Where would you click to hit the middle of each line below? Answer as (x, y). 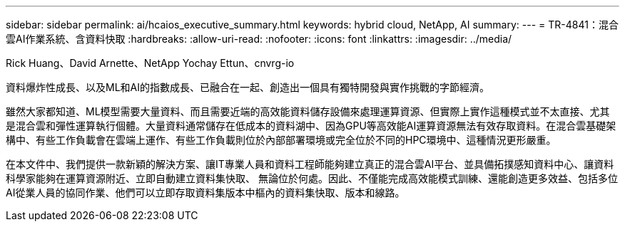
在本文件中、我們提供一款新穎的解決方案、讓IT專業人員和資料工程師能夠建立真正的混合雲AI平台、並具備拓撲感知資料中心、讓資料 (310, 164)
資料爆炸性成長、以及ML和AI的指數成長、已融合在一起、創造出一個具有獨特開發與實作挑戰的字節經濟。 (248, 87)
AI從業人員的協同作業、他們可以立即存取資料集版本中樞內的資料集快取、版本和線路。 (205, 192)
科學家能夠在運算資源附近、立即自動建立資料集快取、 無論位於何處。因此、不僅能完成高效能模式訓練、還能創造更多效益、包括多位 (312, 178)
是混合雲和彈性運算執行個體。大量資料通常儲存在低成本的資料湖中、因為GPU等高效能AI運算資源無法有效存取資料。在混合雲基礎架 (311, 126)
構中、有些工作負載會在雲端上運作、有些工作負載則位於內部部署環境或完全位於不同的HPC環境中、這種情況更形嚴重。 (281, 140)
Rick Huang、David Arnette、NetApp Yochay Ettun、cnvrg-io (150, 63)
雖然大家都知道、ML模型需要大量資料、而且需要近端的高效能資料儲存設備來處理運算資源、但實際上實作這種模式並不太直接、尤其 (308, 111)
